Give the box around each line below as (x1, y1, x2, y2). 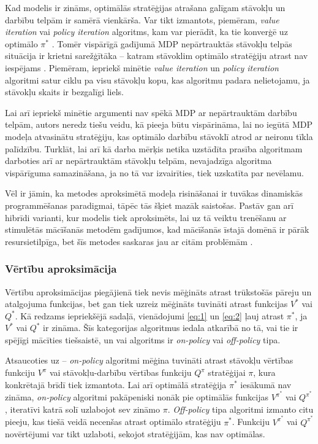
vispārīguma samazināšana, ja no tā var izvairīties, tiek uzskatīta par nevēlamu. (5, 166, 304, 179)
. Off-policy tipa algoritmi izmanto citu (167, 402, 314, 415)
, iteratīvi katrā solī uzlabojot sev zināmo (5, 402, 161, 415)
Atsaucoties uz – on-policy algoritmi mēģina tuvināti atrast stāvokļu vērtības (5, 354, 293, 367)
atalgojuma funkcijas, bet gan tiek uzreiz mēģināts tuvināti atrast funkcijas (5, 297, 288, 310)
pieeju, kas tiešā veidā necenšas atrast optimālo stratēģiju (5, 415, 221, 428)
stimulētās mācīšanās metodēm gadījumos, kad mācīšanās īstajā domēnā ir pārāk (5, 223, 309, 236)
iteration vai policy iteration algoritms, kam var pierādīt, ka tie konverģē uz (5, 25, 288, 38)
